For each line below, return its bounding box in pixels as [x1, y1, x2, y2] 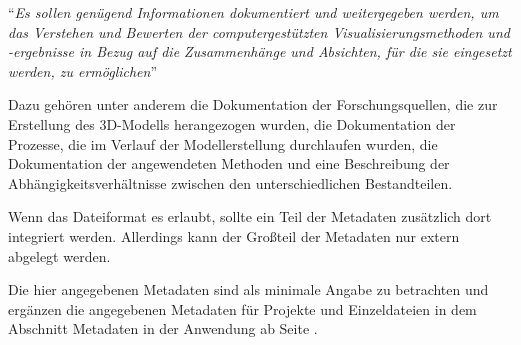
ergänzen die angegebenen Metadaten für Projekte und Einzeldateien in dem [8, 298, 477, 319]
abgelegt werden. [8, 245, 111, 266]
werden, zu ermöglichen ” [8, 60, 158, 81]
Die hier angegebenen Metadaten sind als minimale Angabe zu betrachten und [8, 279, 489, 300]
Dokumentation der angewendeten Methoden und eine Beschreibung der [8, 153, 450, 174]
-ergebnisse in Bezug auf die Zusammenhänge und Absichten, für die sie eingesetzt [8, 41, 512, 62]
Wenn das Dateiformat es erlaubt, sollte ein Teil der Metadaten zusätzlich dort [8, 206, 492, 227]
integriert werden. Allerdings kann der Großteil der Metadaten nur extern [8, 225, 460, 246]
